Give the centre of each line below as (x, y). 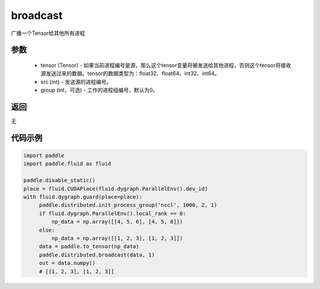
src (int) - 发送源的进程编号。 (76, 82)
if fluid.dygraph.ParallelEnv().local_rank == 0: (112, 213)
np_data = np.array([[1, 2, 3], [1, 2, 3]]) (117, 238)
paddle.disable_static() (60, 181)
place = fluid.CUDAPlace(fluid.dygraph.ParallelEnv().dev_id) (116, 189)
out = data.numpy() (67, 263)
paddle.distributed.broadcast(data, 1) (97, 255)
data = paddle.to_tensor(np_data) (89, 246)
